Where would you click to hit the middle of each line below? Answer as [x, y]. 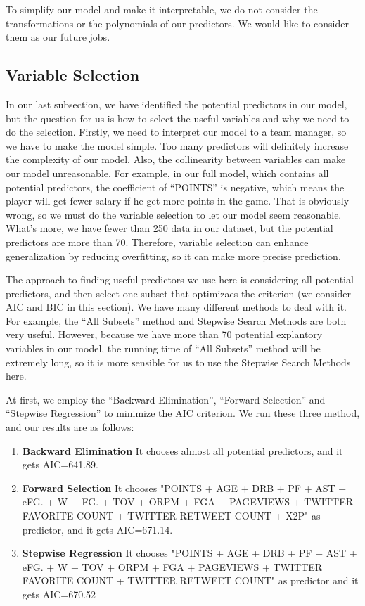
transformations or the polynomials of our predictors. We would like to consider [177, 23]
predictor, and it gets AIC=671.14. [97, 529]
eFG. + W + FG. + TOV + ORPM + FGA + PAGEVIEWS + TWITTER [187, 502]
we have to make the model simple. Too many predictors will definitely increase [177, 145]
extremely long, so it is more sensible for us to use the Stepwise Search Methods [178, 362]
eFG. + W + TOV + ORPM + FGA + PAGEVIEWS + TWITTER [172, 566]
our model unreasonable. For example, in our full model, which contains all [167, 173]
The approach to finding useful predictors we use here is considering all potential [180, 279]
